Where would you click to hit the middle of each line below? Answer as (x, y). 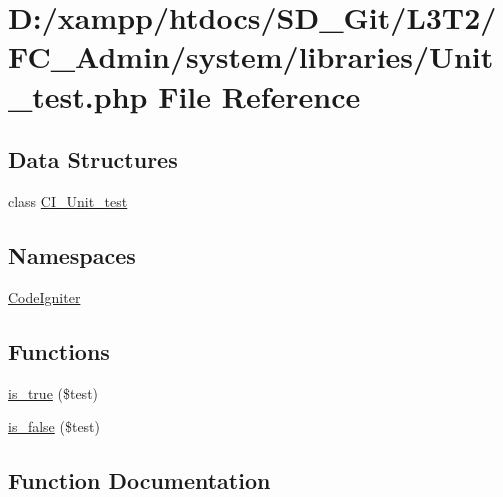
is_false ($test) (54, 426)
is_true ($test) (53, 392)
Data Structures (93, 159)
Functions (59, 350)
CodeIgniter (44, 296)
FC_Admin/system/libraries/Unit (251, 56)
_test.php (78, 95)
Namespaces (72, 254)
